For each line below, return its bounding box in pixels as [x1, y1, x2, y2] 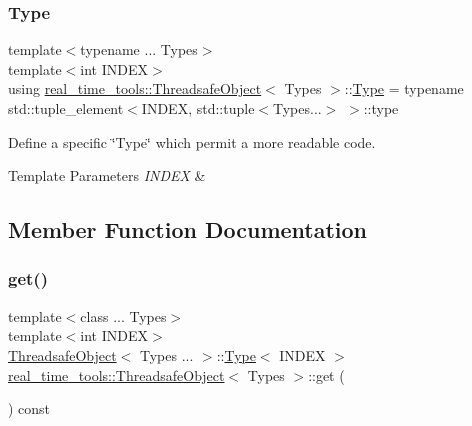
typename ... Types [80, 39, 198, 60]
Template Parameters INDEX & [8, 165, 206, 186]
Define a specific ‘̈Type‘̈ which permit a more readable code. [8, 131, 376, 152]
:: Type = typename [344, 78, 464, 99]
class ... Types [80, 305, 167, 326]
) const [8, 398, 51, 419]
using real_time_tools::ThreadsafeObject [8, 78, 262, 99]
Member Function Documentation [8, 214, 368, 245]
